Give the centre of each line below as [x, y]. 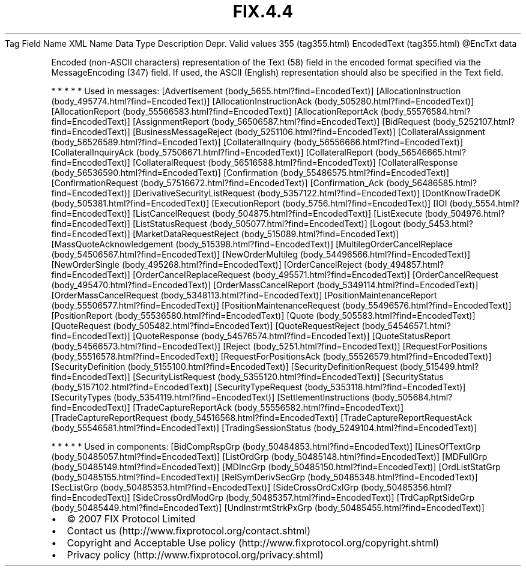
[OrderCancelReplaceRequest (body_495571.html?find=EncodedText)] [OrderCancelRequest [315, 274]
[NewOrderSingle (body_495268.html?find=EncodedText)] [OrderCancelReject [207, 264]
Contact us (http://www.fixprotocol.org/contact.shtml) [189, 530]
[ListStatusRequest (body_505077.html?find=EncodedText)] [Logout [266, 223]
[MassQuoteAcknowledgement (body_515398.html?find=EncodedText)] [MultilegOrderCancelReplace [252, 244]
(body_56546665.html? [421, 152]
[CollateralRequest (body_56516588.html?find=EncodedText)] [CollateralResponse [295, 162]
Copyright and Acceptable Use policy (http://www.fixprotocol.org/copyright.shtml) [253, 542]
